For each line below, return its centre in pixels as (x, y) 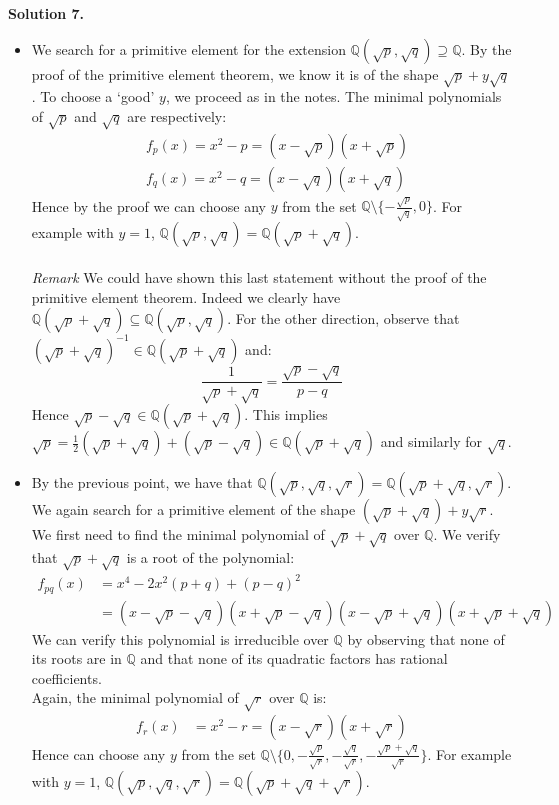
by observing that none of (426, 638)
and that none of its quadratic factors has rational (294, 658)
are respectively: (177, 115)
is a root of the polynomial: (210, 556)
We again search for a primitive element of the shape (193, 509)
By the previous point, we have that (142, 482)
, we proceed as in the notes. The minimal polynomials (333, 96)
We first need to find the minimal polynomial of (178, 534)
